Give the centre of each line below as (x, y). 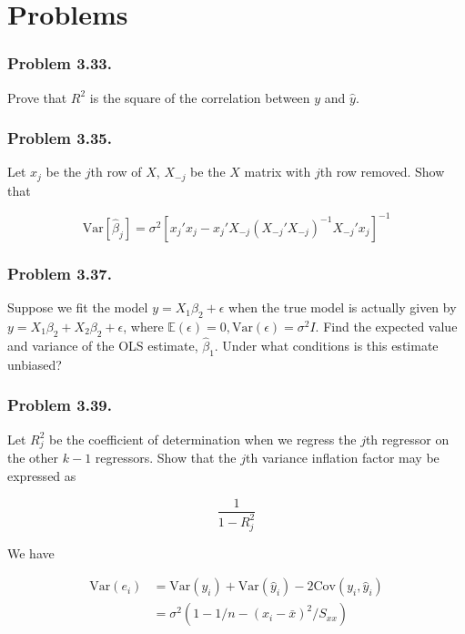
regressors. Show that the (166, 458)
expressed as (42, 475)
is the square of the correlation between (200, 97)
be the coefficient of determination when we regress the (203, 439)
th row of (116, 172)
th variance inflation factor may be (342, 458)
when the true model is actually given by (343, 307)
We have (31, 552)
